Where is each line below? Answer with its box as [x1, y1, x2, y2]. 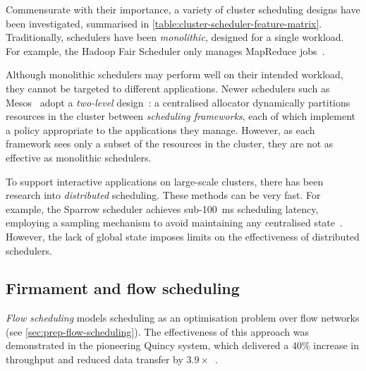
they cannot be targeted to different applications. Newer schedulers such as [6, 80, 330, 95]
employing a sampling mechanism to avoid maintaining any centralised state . [6, 215, 343, 230]
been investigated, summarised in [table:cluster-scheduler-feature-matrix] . [6, 16, 322, 30]
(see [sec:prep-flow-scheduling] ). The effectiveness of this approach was [6, 324, 309, 339]
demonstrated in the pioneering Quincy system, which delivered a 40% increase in [6, 338, 359, 353]
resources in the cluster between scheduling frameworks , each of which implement [6, 109, 355, 123]
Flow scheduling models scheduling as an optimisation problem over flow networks [6, 310, 360, 325]
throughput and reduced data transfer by [6, 352, 183, 367]
